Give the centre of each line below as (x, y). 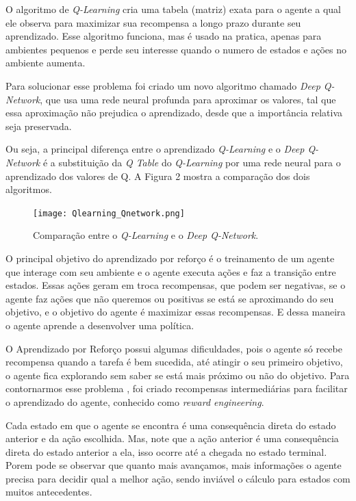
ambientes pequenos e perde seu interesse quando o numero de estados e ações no (176, 49)
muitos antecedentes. (49, 492)
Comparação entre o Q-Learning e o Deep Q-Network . (146, 235)
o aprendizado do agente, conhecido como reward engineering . (135, 401)
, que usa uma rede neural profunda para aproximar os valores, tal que (188, 99)
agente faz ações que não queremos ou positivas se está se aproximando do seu (170, 298)
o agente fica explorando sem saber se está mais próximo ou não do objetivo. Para (178, 375)
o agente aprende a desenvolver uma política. (100, 325)
